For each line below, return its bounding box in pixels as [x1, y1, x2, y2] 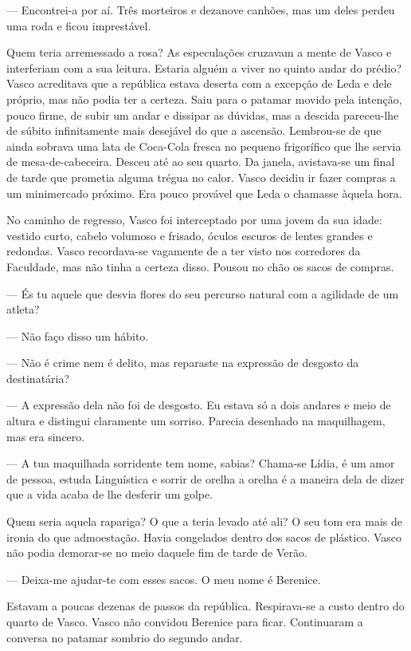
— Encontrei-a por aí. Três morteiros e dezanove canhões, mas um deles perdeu [6, 2, 395, 18]
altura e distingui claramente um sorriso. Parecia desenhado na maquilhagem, [6, 412, 386, 429]
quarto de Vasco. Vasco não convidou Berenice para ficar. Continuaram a [6, 614, 363, 629]
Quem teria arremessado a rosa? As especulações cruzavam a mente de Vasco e [6, 44, 392, 61]
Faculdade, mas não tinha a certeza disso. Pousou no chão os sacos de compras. [6, 258, 394, 274]
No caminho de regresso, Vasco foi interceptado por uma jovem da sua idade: [6, 211, 382, 228]
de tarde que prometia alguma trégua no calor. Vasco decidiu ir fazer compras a [6, 168, 396, 185]
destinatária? [6, 369, 70, 386]
